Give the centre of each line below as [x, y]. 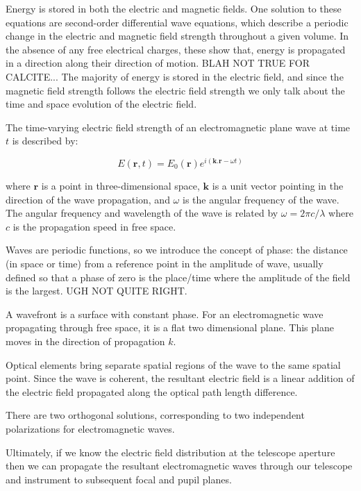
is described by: [45, 141]
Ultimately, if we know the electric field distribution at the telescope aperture [170, 452]
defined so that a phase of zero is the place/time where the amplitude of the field [178, 277]
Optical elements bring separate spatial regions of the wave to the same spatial [173, 364]
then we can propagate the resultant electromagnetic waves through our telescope [179, 466]
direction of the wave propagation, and [88, 199]
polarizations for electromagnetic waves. [90, 428]
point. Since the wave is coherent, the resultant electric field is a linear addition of [180, 378]
